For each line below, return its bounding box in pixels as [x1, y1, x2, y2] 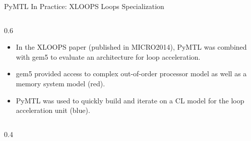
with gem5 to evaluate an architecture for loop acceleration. [16, 51, 201, 62]
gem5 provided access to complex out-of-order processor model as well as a [16, 68, 247, 79]
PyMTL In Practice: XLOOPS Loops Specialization [4, 1, 164, 11]
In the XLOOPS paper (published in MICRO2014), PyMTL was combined [16, 42, 247, 52]
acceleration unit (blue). [16, 105, 90, 115]
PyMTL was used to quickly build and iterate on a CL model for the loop [16, 95, 244, 105]
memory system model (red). [16, 78, 105, 88]
